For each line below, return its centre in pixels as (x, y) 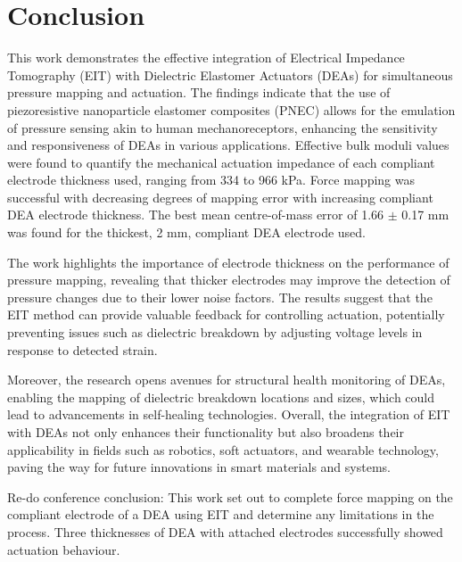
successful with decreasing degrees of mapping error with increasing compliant (220, 197)
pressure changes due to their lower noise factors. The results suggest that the (220, 297)
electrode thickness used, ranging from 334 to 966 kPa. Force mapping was (211, 180)
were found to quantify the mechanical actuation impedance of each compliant (221, 162)
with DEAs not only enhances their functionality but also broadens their (206, 432)
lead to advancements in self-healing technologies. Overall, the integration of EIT (229, 414)
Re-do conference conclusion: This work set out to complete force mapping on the (230, 496)
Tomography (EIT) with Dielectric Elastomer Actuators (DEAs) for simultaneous (230, 74)
